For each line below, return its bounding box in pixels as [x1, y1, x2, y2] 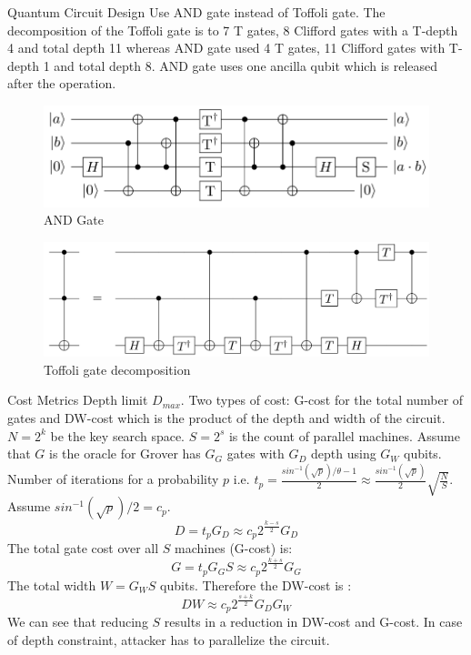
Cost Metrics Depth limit [7, 390, 148, 409]
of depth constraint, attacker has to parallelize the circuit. [7, 630, 330, 649]
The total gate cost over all [7, 539, 159, 558]
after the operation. [7, 74, 116, 93]
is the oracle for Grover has [49, 444, 201, 463]
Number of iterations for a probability [7, 469, 219, 489]
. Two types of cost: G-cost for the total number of [180, 390, 464, 409]
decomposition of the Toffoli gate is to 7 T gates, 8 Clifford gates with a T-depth [7, 20, 458, 39]
